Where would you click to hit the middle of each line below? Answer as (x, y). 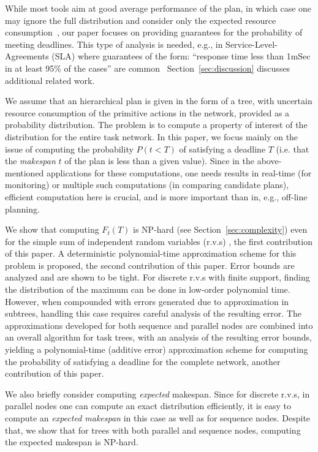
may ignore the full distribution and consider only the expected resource (141, 20)
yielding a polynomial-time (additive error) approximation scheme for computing (157, 349)
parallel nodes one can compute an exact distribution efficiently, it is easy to (148, 406)
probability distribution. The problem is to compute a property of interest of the (156, 125)
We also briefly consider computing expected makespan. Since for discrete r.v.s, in (157, 394)
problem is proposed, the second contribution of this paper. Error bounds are (150, 265)
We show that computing (52, 229)
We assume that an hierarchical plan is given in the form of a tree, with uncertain (159, 101)
